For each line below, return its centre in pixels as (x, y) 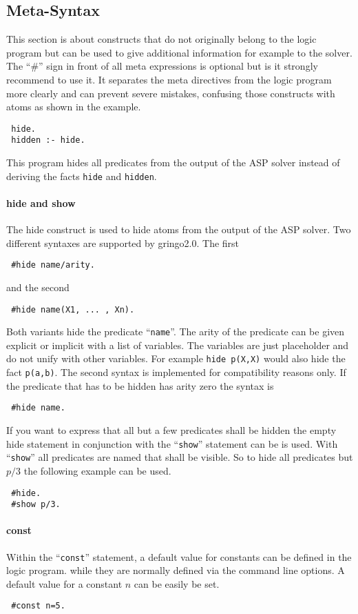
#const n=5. (38, 606)
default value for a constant (64, 583)
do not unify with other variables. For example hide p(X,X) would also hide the (176, 358)
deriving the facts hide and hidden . (82, 176)
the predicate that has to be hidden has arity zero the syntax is (140, 385)
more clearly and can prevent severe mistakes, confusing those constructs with (171, 93)
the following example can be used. (97, 470)
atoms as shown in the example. (74, 107)
